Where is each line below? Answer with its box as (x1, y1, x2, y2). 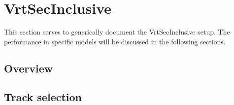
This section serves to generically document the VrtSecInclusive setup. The (4, 27, 230, 37)
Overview (4, 60, 53, 75)
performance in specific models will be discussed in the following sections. (4, 36, 226, 46)
